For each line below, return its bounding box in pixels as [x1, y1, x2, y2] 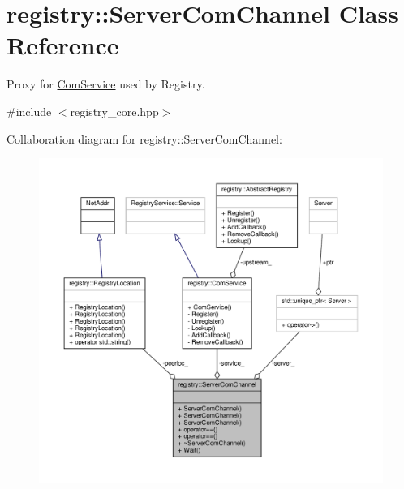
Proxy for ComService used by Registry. [6, 75, 205, 92]
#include [6, 102, 52, 119]
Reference [6, 28, 119, 62]
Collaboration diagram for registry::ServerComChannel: [6, 130, 282, 147]
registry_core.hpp [70, 102, 159, 119]
